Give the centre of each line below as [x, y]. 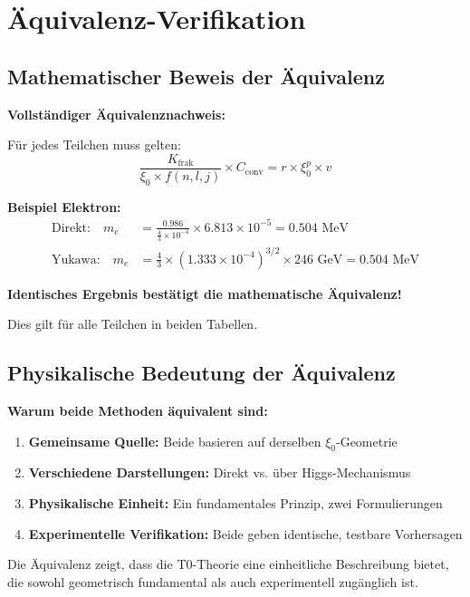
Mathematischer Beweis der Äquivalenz [196, 76]
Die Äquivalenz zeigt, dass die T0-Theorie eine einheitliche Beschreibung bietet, [228, 564]
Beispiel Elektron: [64, 206]
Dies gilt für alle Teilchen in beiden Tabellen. [133, 324]
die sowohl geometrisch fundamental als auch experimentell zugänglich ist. [213, 581]
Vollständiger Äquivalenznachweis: [116, 114]
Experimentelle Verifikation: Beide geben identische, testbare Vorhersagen [245, 533]
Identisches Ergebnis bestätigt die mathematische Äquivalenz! [205, 293]
